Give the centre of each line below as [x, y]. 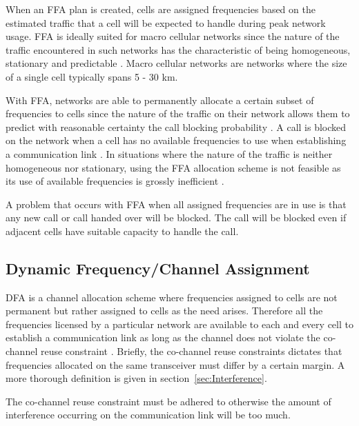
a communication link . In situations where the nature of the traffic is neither [169, 153]
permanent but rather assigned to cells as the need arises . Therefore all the [164, 311]
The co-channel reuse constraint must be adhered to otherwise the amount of [168, 401]
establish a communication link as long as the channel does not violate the [163, 337]
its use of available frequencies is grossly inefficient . [115, 181]
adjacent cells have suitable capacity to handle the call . [122, 231]
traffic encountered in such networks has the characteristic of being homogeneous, [178, 49]
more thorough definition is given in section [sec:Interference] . [136, 378]
